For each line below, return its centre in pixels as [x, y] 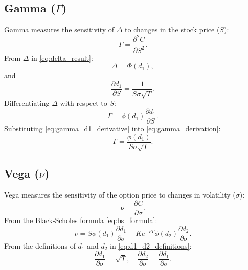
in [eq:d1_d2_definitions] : [151, 245]
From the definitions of [40, 245]
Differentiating [27, 103]
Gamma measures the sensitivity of [59, 29]
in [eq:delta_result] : [62, 57]
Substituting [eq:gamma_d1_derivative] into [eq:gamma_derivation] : [112, 128]
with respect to [84, 103]
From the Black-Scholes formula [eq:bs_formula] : [81, 220]
